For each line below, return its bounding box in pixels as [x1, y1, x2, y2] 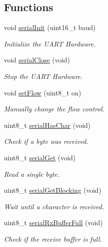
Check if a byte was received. [4, 136, 89, 146]
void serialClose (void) [4, 55, 70, 65]
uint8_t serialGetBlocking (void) [4, 185, 102, 195]
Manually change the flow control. [4, 104, 105, 114]
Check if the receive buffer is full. [4, 233, 102, 244]
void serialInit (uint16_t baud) [4, 22, 96, 32]
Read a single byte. [4, 169, 60, 179]
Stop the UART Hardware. [4, 71, 83, 81]
